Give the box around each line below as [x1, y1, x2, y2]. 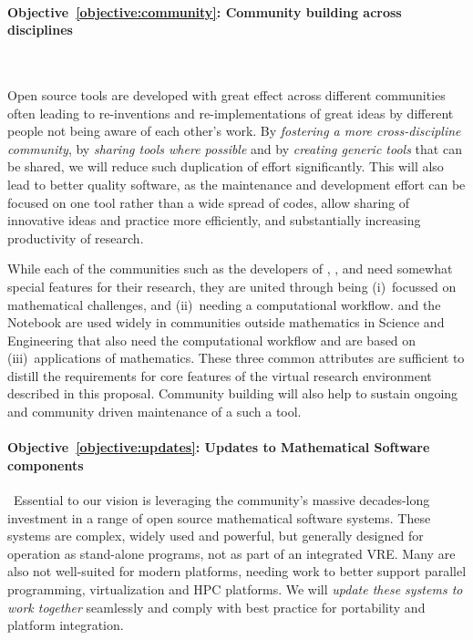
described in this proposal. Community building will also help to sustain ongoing [7, 384, 458, 403]
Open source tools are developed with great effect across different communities [7, 85, 446, 104]
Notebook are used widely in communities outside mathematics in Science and [7, 313, 445, 332]
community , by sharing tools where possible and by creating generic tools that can [7, 139, 462, 158]
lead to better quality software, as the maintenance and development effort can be [7, 174, 466, 193]
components [7, 455, 84, 474]
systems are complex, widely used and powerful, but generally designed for [7, 526, 424, 545]
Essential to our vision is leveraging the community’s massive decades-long [13, 490, 430, 510]
